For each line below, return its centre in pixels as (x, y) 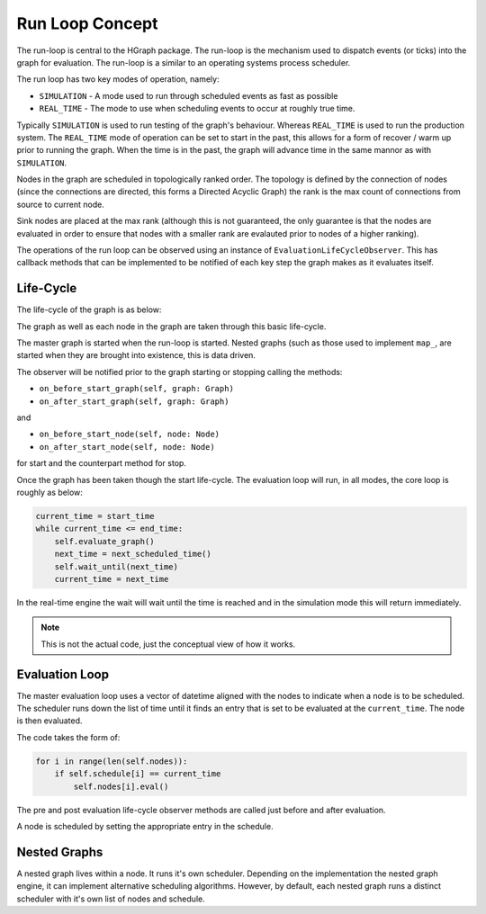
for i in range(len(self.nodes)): (112, 761)
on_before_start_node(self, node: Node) (130, 435)
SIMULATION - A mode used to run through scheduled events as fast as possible (189, 95)
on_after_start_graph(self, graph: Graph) (134, 401)
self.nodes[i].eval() (121, 786)
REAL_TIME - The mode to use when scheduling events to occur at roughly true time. (197, 109)
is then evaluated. (49, 721)
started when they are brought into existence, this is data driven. (136, 355)
